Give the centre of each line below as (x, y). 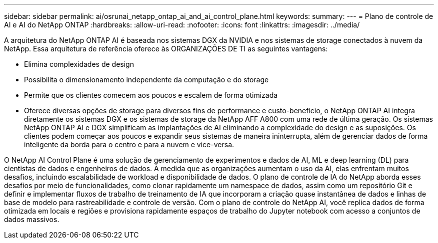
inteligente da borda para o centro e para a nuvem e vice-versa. (129, 144)
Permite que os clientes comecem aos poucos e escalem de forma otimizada (151, 95)
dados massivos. (32, 219)
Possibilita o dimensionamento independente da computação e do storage (146, 80)
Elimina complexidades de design (79, 64)
